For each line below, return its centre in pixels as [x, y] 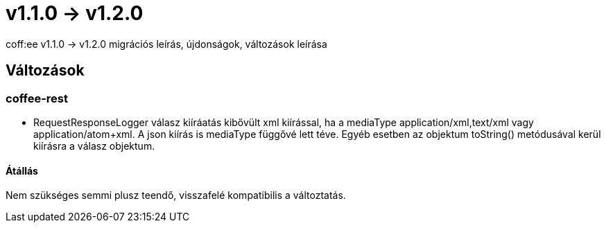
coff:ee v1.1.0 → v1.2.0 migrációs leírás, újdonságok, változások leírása [166, 44]
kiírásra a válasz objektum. [94, 146]
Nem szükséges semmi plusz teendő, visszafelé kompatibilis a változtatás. [176, 195]
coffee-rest [37, 98]
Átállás [22, 170]
